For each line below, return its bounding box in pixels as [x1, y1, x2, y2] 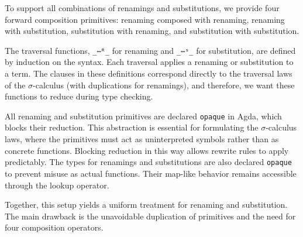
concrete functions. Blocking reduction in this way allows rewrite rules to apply [5, 144, 289, 156]
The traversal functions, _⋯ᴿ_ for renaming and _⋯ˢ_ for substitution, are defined [5, 44, 296, 56]
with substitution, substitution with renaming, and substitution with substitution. [5, 25, 299, 37]
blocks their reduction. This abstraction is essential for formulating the [5, 121, 259, 133]
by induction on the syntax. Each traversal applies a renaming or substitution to [5, 56, 294, 68]
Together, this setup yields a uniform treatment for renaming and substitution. [5, 198, 288, 211]
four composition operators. [5, 221, 104, 233]
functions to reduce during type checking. [5, 90, 153, 102]
